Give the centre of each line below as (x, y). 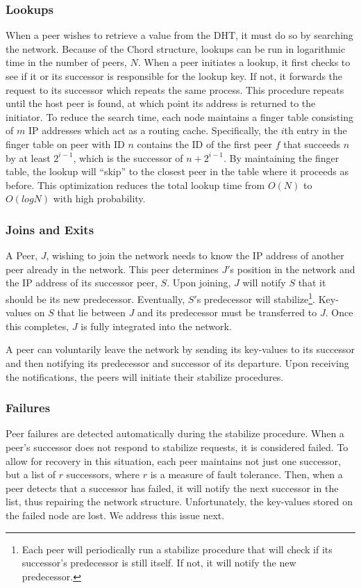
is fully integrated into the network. (156, 326)
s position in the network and (293, 269)
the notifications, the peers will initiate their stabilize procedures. (145, 376)
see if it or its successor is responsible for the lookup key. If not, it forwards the (174, 76)
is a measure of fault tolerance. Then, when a (246, 474)
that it (312, 283)
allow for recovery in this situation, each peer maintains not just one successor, (173, 460)
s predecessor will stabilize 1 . (256, 297)
